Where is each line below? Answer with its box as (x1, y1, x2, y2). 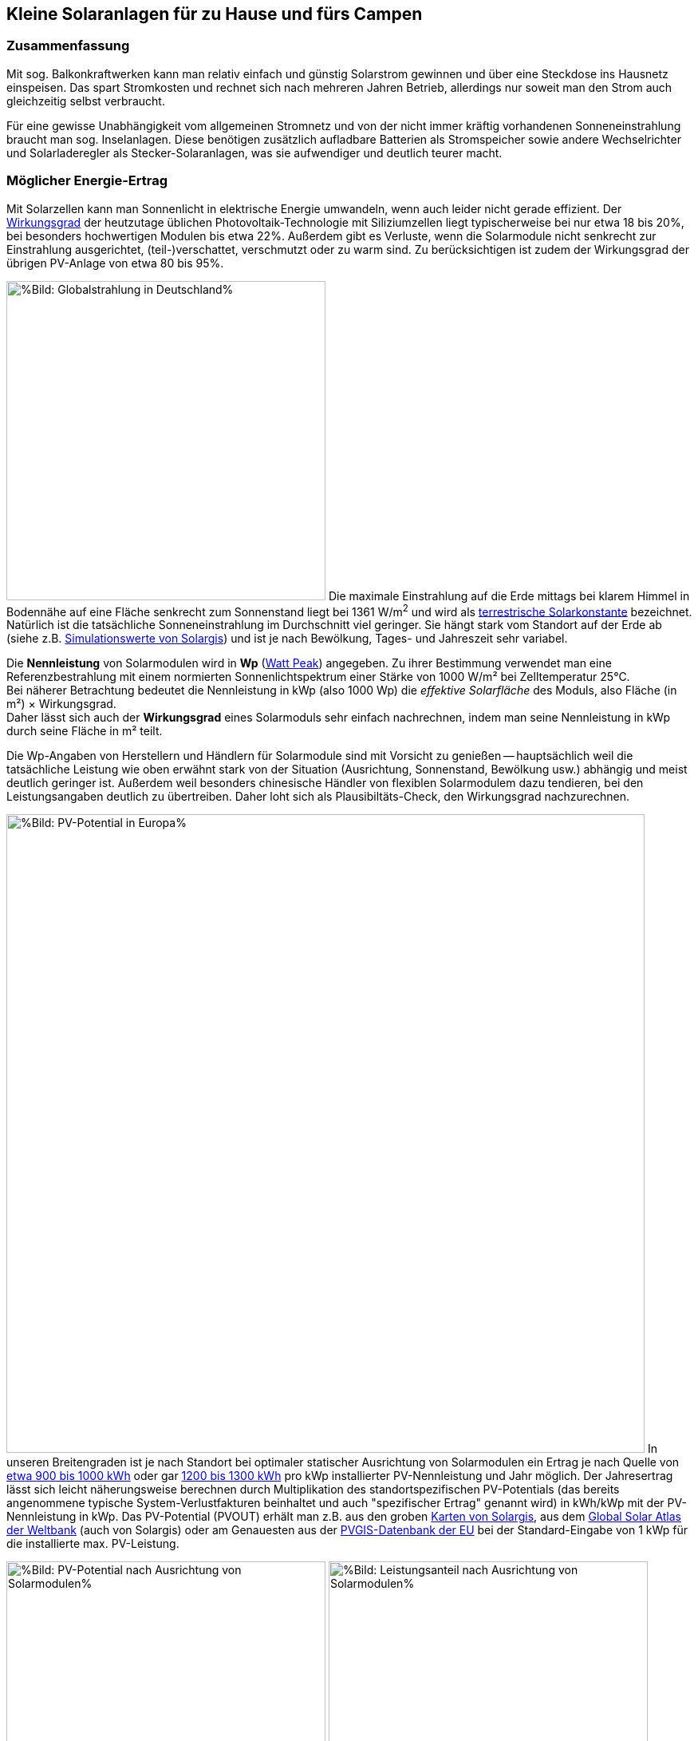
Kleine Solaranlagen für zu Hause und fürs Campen (6, 4, 423, 24)
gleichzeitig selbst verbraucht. (6, 93, 165, 108)
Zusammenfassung (6, 38, 130, 54)
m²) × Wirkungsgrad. (6, 697, 116, 711)
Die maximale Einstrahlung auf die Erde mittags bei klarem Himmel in (328, 588, 690, 603)
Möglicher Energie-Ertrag (6, 172, 168, 189)
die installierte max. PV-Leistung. (6, 1537, 179, 1551)
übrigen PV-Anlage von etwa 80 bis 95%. (6, 255, 224, 270)
